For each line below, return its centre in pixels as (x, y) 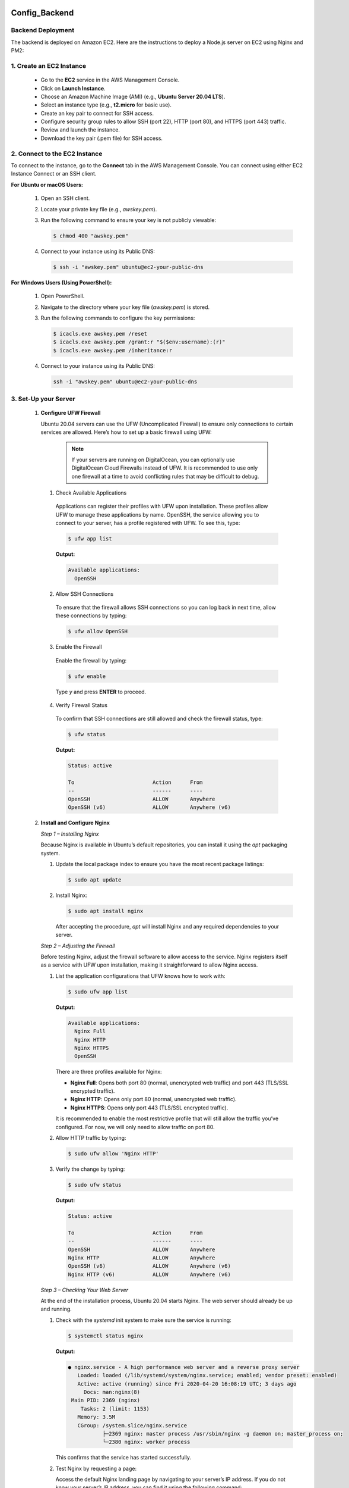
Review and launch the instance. (80, 130)
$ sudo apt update (95, 880)
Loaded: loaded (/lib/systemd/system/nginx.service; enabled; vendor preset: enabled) (207, 1376)
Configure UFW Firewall (71, 413)
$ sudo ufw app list (98, 992)
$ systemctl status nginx (106, 1336)
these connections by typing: (91, 615)
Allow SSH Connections (85, 594)
